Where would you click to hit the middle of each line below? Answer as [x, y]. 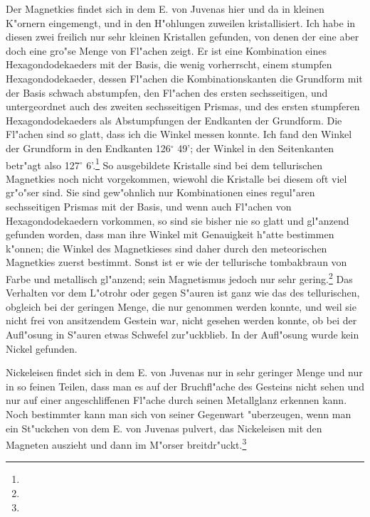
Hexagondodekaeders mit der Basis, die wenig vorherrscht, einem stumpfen [169, 64]
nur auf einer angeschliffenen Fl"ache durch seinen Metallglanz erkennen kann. [176, 400]
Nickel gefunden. [42, 348]
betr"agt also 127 [43, 165]
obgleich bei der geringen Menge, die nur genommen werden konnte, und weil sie [181, 306]
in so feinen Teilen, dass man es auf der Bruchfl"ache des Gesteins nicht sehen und [185, 386]
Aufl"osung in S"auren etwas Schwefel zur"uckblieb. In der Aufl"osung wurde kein [183, 334]
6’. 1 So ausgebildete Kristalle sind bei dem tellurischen [204, 164]
